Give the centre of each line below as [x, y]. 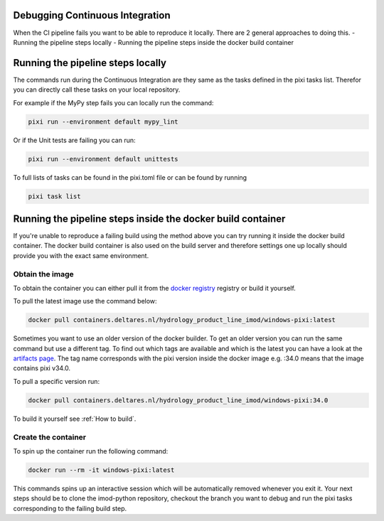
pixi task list [54, 196]
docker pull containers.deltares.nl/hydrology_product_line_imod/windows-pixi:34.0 [178, 400]
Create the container [50, 437]
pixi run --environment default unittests [103, 159]
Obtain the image [43, 274]
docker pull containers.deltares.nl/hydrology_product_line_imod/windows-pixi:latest [182, 320]
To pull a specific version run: [56, 381]
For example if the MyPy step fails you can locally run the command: [113, 102]
